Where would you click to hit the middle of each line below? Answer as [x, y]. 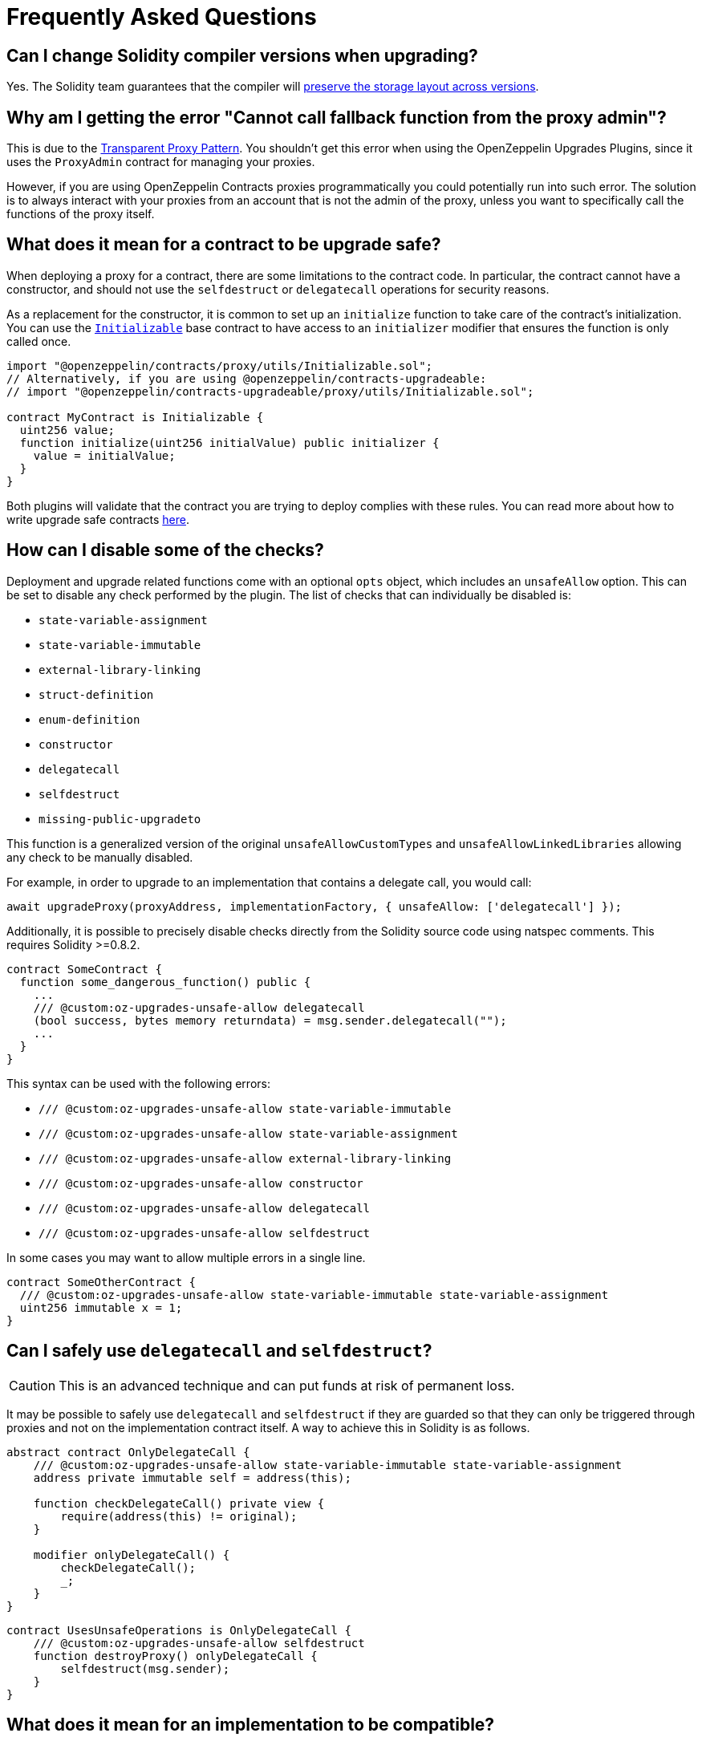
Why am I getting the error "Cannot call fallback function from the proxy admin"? [337, 117]
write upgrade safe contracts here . [98, 519]
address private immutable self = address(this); [192, 1477]
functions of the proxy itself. [81, 214]
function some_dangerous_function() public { [165, 982]
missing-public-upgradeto [120, 819]
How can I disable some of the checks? [165, 550]
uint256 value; [67, 430]
